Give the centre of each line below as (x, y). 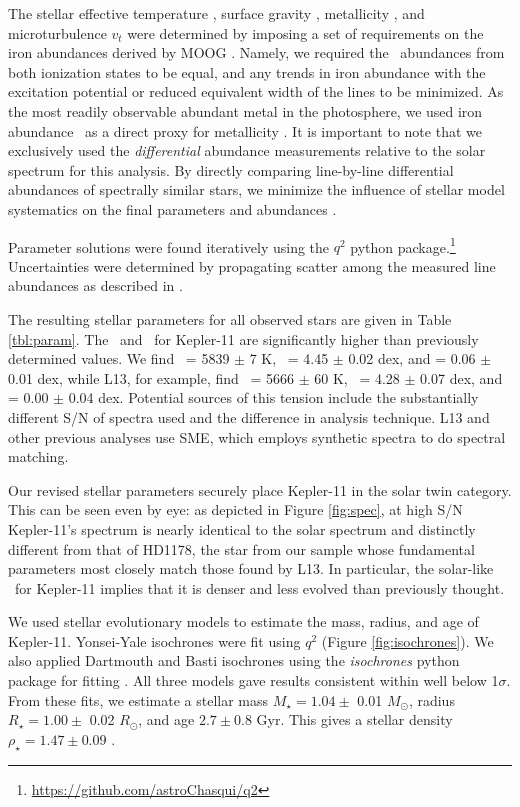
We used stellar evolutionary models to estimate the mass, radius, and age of (243, 621)
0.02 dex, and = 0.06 (412, 358)
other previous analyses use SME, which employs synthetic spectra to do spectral (257, 436)
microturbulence (57, 32)
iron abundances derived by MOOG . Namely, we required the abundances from (256, 52)
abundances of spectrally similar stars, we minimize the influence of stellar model (256, 189)
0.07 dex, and (461, 377)
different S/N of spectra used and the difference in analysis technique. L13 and (249, 416)
